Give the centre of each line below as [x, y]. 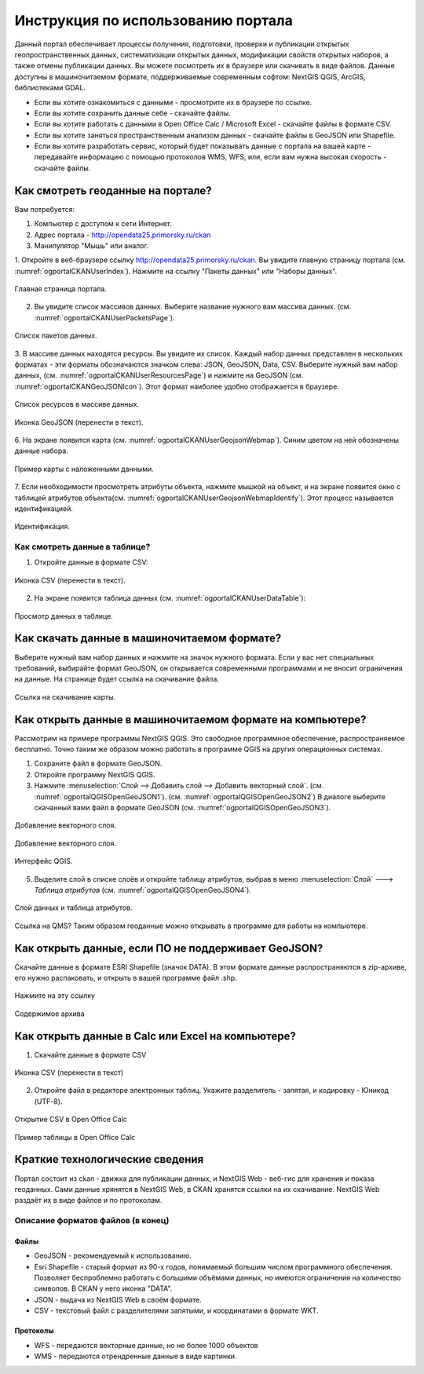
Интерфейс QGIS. [44, 861]
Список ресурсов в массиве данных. [77, 404]
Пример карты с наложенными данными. [84, 469]
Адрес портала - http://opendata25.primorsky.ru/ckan [122, 235]
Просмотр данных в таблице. [64, 616]
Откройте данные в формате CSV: [91, 562]
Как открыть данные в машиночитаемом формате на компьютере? [190, 720]
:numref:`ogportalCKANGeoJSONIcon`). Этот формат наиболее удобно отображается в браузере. [177, 386]
